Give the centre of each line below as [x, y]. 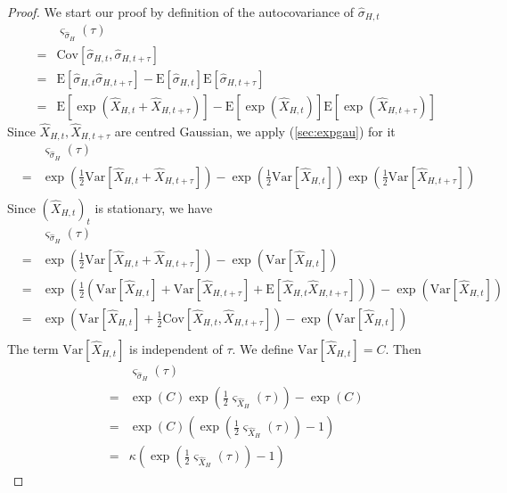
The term [33, 348]
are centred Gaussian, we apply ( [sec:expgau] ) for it [255, 131]
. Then [403, 348]
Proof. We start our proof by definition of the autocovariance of [181, 12]
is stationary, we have [154, 207]
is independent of [176, 348]
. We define [262, 348]
